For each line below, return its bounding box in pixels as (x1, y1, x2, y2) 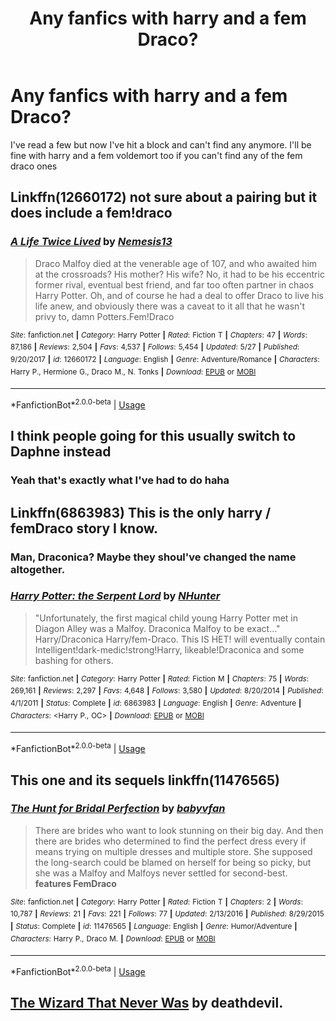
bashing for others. (34, 654, 114, 666)
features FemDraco (34, 877, 117, 889)
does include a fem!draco (10, 205, 173, 222)
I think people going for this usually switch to (10, 428, 297, 445)
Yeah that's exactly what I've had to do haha (10, 473, 230, 487)
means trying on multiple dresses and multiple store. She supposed (34, 845, 313, 857)
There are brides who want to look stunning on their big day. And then (34, 824, 324, 836)
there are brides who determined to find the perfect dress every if (34, 835, 307, 847)
